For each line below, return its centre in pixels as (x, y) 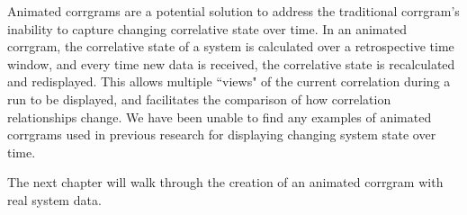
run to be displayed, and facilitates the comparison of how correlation (199, 99)
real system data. (54, 199)
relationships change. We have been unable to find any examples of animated (220, 116)
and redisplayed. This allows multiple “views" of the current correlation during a (229, 81)
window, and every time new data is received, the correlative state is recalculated (231, 63)
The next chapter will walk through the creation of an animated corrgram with (225, 182)
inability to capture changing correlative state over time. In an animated (207, 28)
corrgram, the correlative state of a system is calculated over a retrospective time (231, 46)
